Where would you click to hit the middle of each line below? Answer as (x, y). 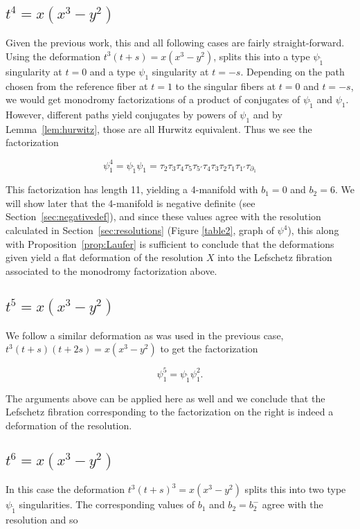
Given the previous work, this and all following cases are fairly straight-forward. (175, 43)
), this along (313, 230)
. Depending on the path (292, 71)
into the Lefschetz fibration (275, 257)
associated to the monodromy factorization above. (111, 270)
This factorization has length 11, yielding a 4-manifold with (132, 189)
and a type (112, 71)
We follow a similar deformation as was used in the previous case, (145, 335)
